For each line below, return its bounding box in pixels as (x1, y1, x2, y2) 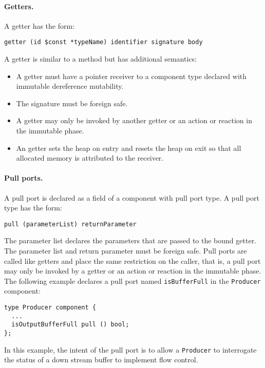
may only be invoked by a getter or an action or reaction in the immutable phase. (4, 265, 261, 276)
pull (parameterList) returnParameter (4, 220, 137, 228)
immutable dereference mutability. (16, 81, 124, 91)
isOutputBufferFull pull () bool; (11, 321, 129, 328)
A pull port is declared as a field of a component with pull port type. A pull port (4, 192, 259, 203)
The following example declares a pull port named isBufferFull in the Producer (4, 275, 261, 286)
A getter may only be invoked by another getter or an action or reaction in (16, 115, 252, 126)
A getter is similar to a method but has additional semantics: (4, 53, 197, 64)
